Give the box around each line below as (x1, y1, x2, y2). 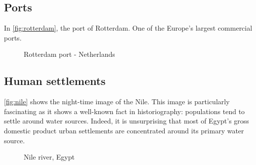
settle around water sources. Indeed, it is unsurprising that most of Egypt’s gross (4, 116, 249, 126)
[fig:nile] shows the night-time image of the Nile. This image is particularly (4, 96, 230, 107)
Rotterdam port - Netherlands (24, 49, 115, 59)
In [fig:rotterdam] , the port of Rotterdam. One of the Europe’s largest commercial (4, 23, 253, 33)
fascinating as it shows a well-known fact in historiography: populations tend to (4, 106, 245, 116)
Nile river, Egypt (24, 152, 75, 162)
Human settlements (4, 73, 106, 88)
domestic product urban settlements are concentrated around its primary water (4, 125, 244, 135)
